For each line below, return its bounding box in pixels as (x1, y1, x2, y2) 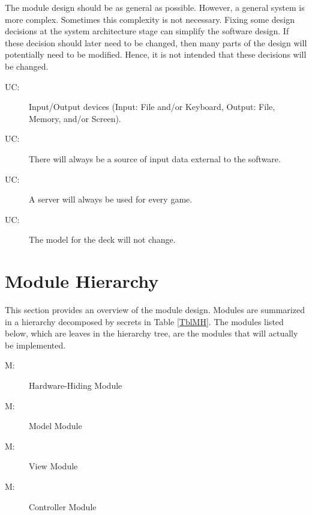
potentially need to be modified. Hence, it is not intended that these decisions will (5, 48, 307, 61)
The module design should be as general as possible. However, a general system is (5, 1, 305, 13)
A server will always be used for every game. (29, 193, 193, 206)
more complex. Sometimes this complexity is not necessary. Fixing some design (5, 13, 295, 25)
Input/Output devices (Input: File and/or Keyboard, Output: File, (29, 100, 275, 113)
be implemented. (5, 338, 66, 351)
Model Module (29, 419, 82, 432)
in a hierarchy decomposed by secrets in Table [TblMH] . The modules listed (5, 315, 284, 328)
